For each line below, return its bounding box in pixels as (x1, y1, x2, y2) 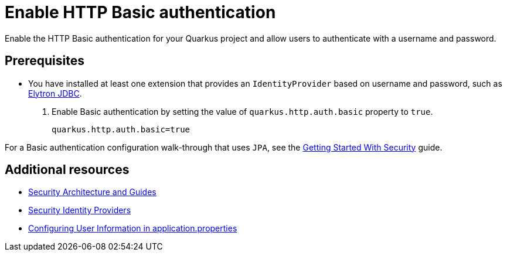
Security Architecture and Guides (28, 187, 156, 197)
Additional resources (5, 162, 130, 178)
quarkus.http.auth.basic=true (52, 124, 190, 134)
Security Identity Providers (28, 205, 131, 216)
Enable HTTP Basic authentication (5, 2, 276, 22)
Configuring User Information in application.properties (28, 223, 237, 234)
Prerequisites (5, 53, 84, 69)
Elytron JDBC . (28, 88, 82, 98)
